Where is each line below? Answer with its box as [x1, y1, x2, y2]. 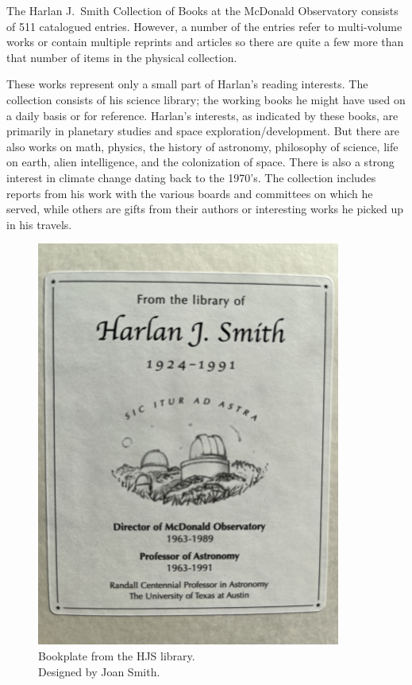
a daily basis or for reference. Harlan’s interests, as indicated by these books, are [6, 107, 399, 123]
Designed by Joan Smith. [38, 663, 160, 679]
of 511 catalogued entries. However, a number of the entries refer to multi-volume [6, 18, 402, 34]
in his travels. [6, 216, 72, 232]
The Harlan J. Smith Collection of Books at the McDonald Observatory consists [6, 2, 399, 18]
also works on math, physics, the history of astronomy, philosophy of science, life [6, 138, 399, 154]
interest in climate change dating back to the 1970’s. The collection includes [6, 169, 376, 185]
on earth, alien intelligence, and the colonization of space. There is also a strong [6, 154, 395, 170]
